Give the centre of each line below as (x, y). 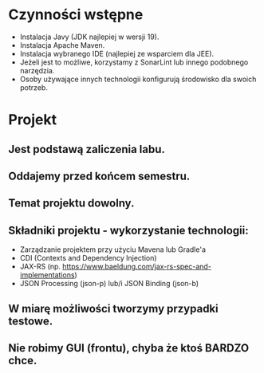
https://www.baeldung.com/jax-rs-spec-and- (137, 267)
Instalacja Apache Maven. (62, 45)
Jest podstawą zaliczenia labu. (87, 149)
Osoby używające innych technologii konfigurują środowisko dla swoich (138, 79)
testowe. (31, 321)
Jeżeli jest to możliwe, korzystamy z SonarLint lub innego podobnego (134, 62)
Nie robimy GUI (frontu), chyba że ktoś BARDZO (129, 348)
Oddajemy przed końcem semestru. (99, 176)
